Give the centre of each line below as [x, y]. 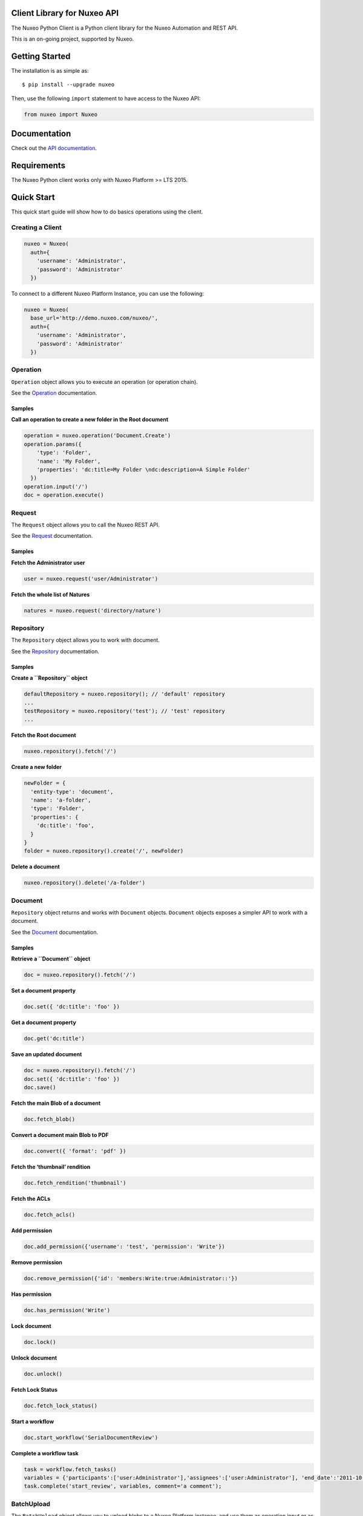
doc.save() [40, 1087]
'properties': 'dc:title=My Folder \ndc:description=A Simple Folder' [144, 469]
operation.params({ [53, 444]
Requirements [38, 165]
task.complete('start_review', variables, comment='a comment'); [123, 1486]
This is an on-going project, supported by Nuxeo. [73, 39]
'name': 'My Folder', [69, 461]
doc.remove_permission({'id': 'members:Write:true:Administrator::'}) [131, 1278]
